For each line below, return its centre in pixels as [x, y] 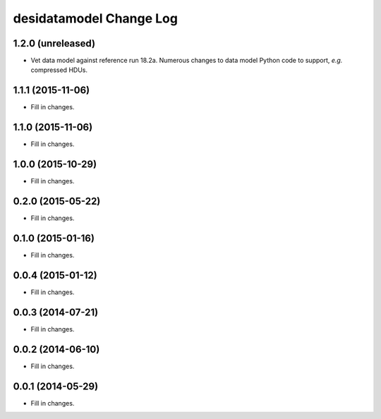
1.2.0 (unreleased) [54, 43]
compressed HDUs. [59, 70]
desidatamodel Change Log [95, 18]
